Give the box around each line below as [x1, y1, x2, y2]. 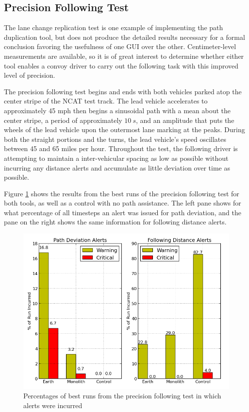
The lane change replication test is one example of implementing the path [4, 22, 223, 33]
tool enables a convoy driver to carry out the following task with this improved [4, 60, 239, 70]
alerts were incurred [23, 400, 83, 410]
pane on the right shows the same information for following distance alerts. [4, 217, 227, 227]
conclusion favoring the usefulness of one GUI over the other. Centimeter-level [4, 41, 236, 51]
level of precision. [4, 70, 55, 80]
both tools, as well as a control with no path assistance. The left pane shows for [4, 198, 241, 208]
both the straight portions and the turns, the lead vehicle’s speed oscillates [4, 134, 226, 144]
